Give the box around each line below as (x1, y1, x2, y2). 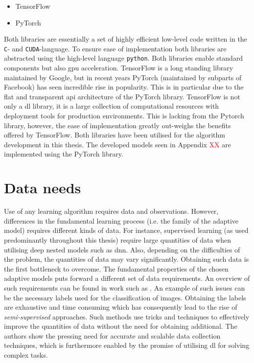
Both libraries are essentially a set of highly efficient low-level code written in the (4, 34, 247, 44)
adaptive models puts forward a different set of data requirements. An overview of (4, 273, 250, 283)
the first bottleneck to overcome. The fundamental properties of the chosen (4, 263, 229, 273)
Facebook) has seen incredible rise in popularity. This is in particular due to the (4, 82, 244, 92)
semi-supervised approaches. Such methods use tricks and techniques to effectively (4, 311, 250, 321)
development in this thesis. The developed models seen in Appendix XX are (4, 139, 231, 149)
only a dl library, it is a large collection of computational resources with (4, 101, 219, 111)
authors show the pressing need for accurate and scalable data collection (4, 330, 221, 340)
